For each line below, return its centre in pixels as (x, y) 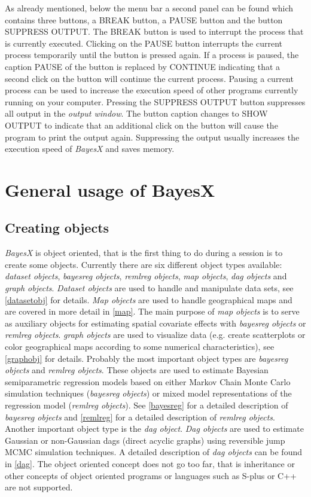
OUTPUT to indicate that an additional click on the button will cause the (141, 125)
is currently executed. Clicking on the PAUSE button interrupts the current (144, 43)
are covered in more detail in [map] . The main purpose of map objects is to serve (152, 311)
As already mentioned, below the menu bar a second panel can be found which (149, 8)
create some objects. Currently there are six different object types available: (144, 264)
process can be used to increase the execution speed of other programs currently (152, 90)
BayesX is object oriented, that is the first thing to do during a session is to (144, 253)
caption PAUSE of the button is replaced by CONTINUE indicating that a (143, 66)
